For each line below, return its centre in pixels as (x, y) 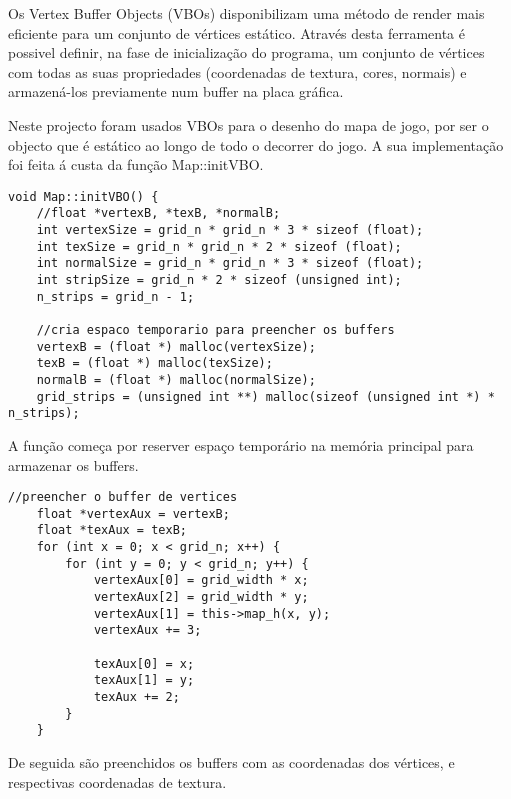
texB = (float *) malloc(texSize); (154, 363)
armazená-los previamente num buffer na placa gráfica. (176, 91)
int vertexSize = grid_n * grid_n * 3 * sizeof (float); (230, 230)
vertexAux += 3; (147, 630)
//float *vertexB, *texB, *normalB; (158, 213)
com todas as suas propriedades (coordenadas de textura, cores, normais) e (237, 71)
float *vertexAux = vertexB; (133, 513)
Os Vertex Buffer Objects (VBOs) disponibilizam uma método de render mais (246, 13)
